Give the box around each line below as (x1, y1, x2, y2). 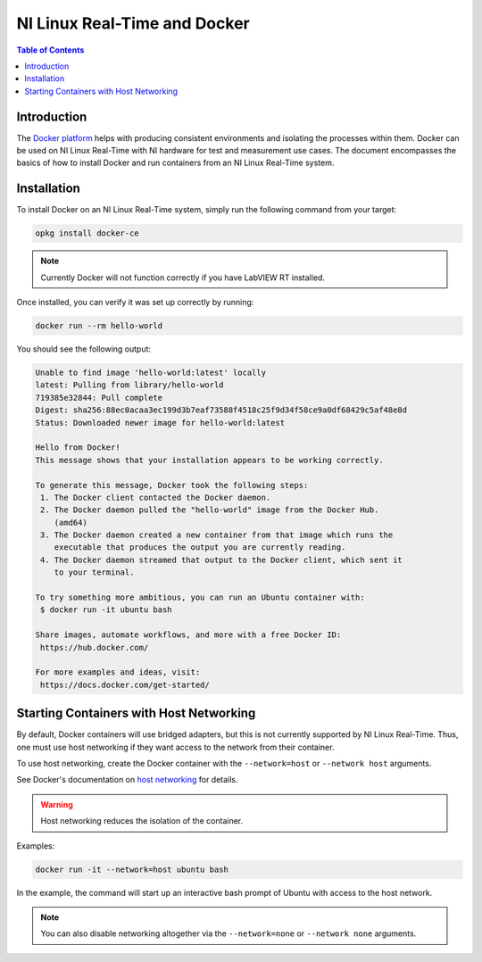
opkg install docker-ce (35, 228, 140, 238)
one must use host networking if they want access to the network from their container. (16, 742, 335, 752)
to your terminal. (54, 568, 135, 577)
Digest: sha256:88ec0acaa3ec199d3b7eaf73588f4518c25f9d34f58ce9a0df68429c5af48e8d (35, 405, 408, 415)
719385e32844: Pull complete (35, 393, 163, 402)
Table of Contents (16, 45, 85, 55)
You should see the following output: (16, 344, 152, 354)
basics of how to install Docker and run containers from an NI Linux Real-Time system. (16, 157, 335, 169)
